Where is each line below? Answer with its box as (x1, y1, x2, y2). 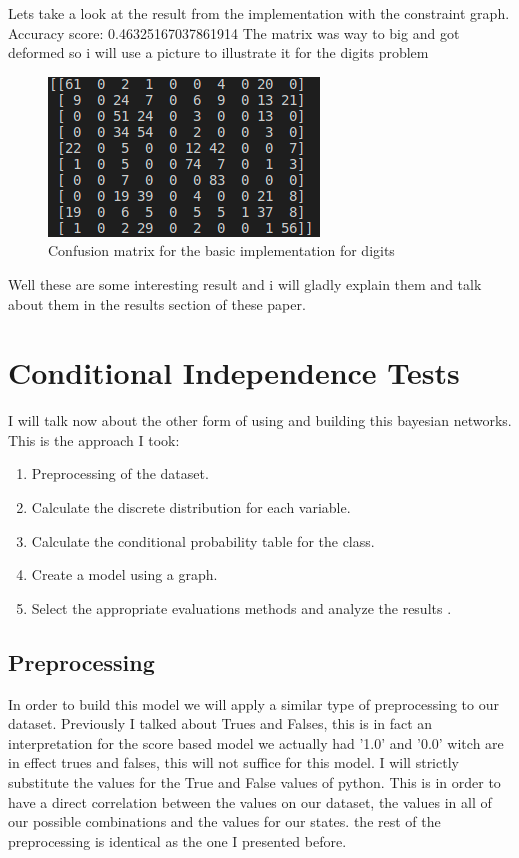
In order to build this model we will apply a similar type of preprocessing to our (8, 693, 499, 714)
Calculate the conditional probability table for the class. (31, 530, 375, 551)
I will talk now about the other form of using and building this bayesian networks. (8, 410, 512, 431)
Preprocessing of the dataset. (31, 463, 209, 484)
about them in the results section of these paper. (8, 293, 306, 314)
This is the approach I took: (8, 429, 180, 450)
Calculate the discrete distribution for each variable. (31, 497, 351, 518)
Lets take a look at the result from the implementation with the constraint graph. (8, 3, 510, 23)
